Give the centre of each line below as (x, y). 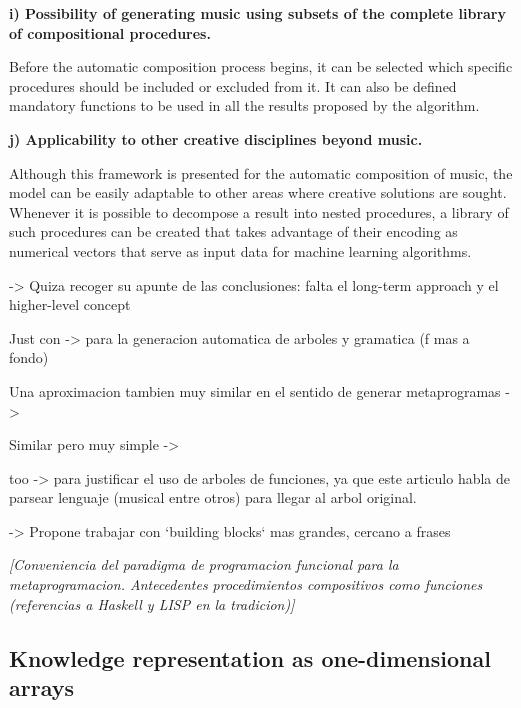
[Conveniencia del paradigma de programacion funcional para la (204, 564)
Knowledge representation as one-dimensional (250, 657)
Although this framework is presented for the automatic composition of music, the (261, 172)
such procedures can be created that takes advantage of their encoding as (233, 231)
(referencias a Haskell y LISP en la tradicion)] (152, 603)
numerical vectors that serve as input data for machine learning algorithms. (240, 250)
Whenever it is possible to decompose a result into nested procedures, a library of (259, 211)
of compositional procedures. (110, 32)
